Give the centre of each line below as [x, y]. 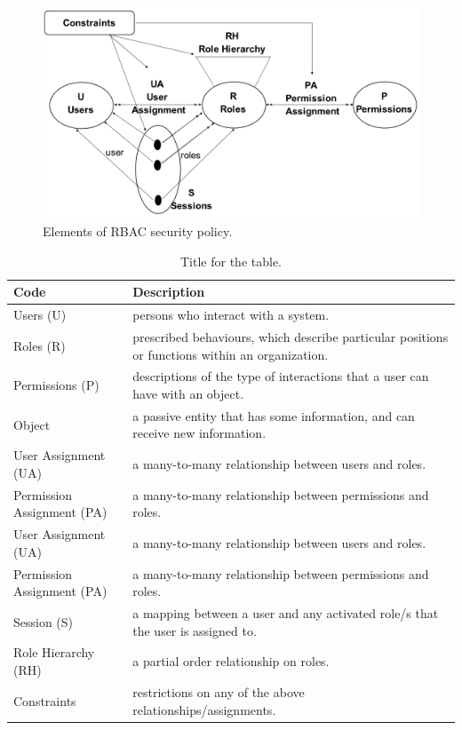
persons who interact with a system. [231, 315]
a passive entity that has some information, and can [274, 415]
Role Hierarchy [54, 652]
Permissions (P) [56, 385]
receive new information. [199, 433]
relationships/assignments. [204, 709]
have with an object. [188, 393]
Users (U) [40, 315]
